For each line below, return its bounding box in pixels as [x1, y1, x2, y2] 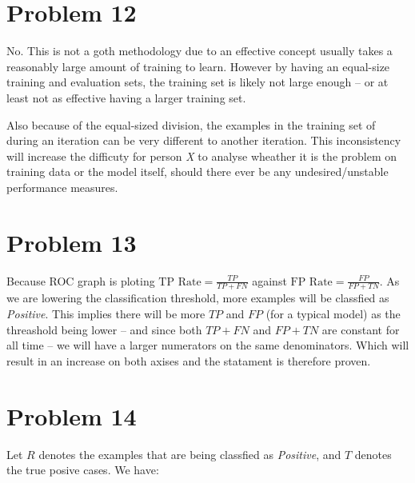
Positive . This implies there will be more [6, 305, 206, 322]
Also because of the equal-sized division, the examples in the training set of [6, 116, 376, 133]
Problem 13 [6, 226, 137, 258]
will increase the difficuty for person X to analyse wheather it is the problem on [6, 147, 397, 164]
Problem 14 [6, 399, 137, 432]
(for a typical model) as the [265, 305, 401, 322]
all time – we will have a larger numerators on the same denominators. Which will [6, 337, 409, 353]
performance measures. [6, 178, 118, 195]
